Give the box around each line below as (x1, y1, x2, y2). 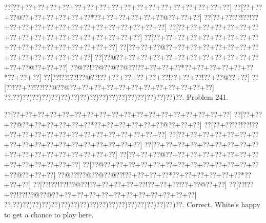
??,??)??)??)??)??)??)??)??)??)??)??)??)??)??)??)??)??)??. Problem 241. (4, 92, 229, 102)
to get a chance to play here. (4, 209, 94, 219)
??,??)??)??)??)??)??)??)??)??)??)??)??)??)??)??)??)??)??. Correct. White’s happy (4, 199, 260, 210)
